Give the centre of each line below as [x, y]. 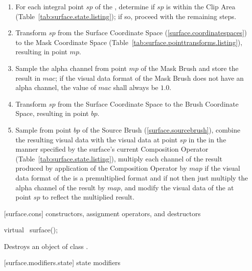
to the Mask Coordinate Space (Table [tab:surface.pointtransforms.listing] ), [129, 42]
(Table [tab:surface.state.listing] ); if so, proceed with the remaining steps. [126, 16]
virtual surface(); [31, 230]
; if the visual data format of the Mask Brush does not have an [149, 78]
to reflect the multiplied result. [88, 197]
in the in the [207, 139]
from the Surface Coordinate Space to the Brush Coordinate [148, 103]
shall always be [136, 87]
